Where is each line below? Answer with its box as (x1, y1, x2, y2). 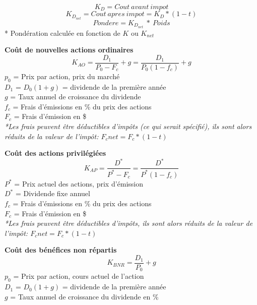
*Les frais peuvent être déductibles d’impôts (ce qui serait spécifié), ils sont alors (5, 121, 252, 132)
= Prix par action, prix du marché (13, 71, 120, 81)
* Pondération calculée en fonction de (5, 27, 120, 38)
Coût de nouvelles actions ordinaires (5, 44, 134, 55)
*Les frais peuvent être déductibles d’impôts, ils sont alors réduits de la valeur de (5, 218, 253, 228)
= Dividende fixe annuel (15, 188, 90, 199)
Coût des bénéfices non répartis (5, 245, 117, 255)
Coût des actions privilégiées (5, 148, 106, 158)
